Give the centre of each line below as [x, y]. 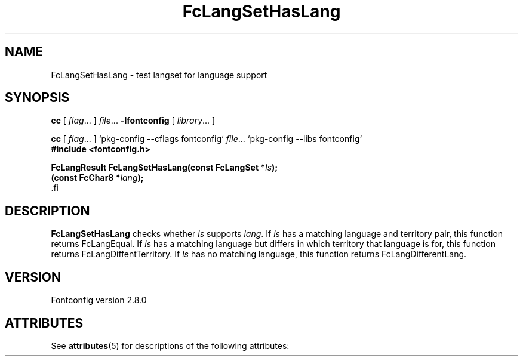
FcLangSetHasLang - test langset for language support [159, 75]
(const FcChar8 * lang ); [97, 178]
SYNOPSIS [37, 98]
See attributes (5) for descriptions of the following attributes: [170, 345]
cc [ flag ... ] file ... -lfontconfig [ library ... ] [133, 121]
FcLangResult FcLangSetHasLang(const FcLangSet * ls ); [164, 168]
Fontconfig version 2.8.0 [99, 300]
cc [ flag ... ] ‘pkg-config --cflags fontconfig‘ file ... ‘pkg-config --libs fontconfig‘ [207, 139]
